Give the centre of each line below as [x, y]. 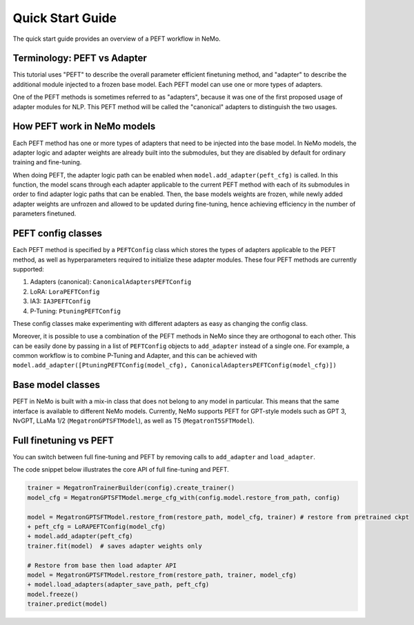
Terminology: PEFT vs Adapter [80, 58]
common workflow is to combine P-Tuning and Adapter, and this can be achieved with [135, 356]
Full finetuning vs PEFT [63, 440]
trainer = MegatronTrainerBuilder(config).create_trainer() [131, 488]
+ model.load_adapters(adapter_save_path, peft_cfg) [118, 585]
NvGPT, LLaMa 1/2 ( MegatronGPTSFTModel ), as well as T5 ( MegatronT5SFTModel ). [134, 421]
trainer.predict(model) [68, 604]
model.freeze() [53, 594]
